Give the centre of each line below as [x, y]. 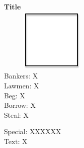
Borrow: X [20, 105]
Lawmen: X [22, 85]
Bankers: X [21, 76]
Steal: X [16, 114]
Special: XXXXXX [33, 131]
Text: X [16, 141]
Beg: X [15, 95]
